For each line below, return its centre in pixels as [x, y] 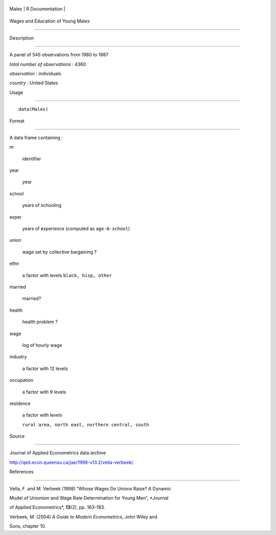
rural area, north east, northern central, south [86, 425]
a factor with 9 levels [44, 392]
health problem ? [40, 322]
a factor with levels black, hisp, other [67, 275]
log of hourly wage [42, 345]
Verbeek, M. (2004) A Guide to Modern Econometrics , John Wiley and [84, 517]
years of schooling [42, 205]
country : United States [34, 83]
